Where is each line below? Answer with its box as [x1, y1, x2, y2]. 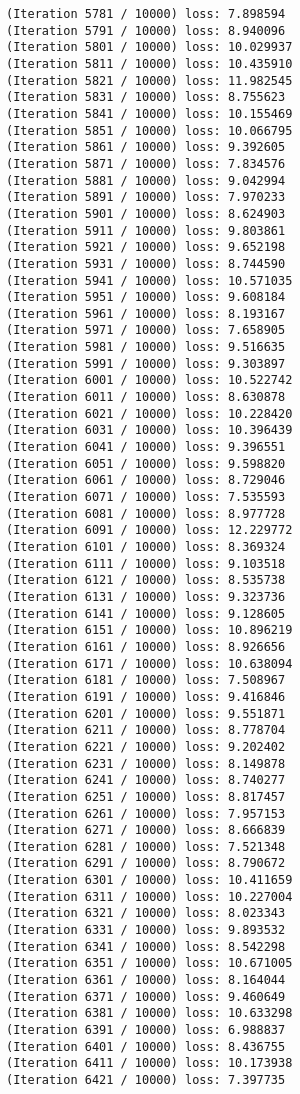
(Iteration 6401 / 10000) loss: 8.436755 [6, 1039, 286, 1054]
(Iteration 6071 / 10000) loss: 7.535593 [6, 490, 286, 505]
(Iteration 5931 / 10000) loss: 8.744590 [6, 256, 286, 271]
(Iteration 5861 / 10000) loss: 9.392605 [6, 140, 286, 155]
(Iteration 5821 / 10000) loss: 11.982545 [6, 73, 293, 88]
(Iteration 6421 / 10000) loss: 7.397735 [6, 1073, 286, 1087]
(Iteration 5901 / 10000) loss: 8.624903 [6, 206, 286, 221]
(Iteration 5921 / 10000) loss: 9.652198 [6, 240, 286, 255]
